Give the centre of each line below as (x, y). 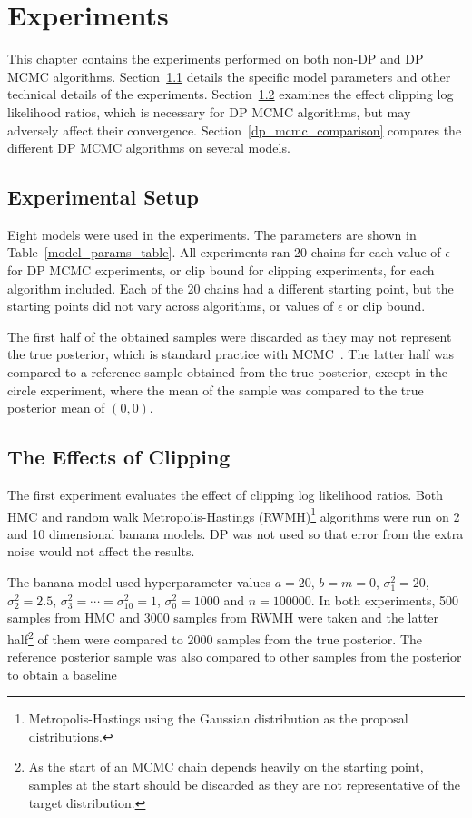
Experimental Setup (103, 197)
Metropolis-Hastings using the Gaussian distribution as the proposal (218, 718)
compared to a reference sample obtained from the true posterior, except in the (227, 372)
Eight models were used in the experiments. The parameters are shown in (212, 234)
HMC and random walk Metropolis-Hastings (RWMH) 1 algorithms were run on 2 (234, 514)
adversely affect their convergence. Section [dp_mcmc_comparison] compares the (235, 130)
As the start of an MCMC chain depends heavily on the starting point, (226, 767)
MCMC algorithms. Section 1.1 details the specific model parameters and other (229, 76)
